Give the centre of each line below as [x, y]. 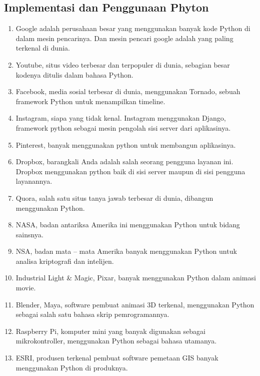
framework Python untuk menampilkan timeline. [90, 101]
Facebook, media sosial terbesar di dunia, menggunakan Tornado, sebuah [128, 91]
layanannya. [34, 181]
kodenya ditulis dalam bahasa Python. [74, 74]
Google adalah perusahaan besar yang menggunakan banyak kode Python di [133, 28]
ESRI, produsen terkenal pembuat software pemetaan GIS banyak [117, 358]
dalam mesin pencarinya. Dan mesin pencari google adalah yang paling [124, 38]
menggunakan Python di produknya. [72, 367]
